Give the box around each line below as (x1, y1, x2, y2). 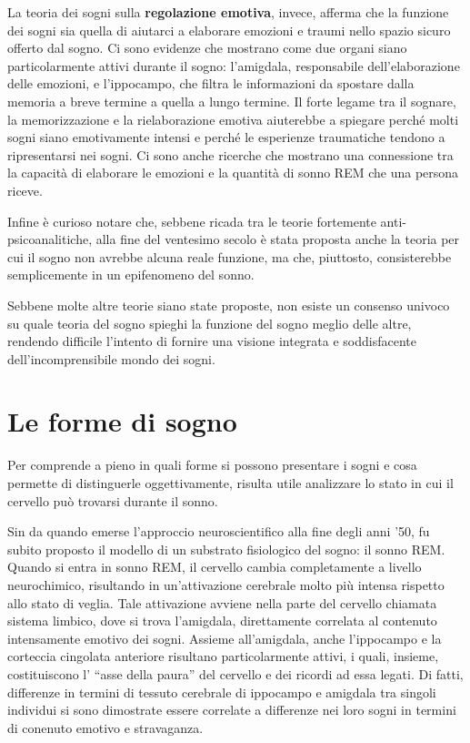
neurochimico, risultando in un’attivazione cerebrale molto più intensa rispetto (7, 575, 445, 594)
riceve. (7, 180, 43, 199)
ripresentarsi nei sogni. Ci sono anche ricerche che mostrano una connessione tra (7, 145, 454, 164)
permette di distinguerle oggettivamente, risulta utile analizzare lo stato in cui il (7, 473, 454, 492)
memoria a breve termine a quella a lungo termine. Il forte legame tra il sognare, (7, 91, 456, 110)
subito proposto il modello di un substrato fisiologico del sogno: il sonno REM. (7, 539, 445, 558)
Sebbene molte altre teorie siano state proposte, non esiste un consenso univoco (7, 295, 450, 314)
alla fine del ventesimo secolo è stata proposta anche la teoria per (95, 229, 460, 249)
